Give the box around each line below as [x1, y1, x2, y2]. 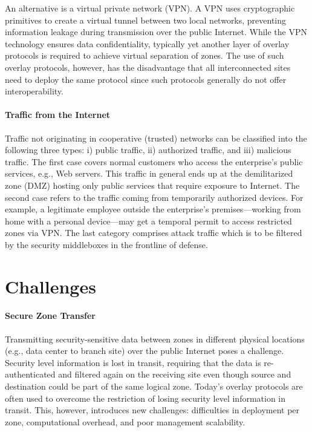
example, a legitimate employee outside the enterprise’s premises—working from [5, 203, 301, 215]
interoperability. [5, 85, 63, 97]
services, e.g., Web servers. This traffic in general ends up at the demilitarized [5, 167, 293, 180]
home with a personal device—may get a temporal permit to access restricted [5, 214, 292, 227]
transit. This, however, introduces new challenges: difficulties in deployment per [5, 404, 300, 416]
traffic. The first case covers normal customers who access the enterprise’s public [5, 155, 303, 168]
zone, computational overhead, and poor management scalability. [5, 415, 245, 428]
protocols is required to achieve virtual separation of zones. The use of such [5, 49, 284, 62]
